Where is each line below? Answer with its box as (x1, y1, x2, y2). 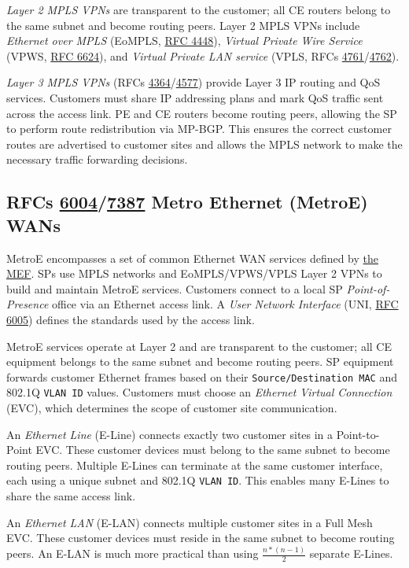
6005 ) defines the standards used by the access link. (6, 311, 255, 327)
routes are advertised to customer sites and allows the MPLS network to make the (6, 135, 403, 152)
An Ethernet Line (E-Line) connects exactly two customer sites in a (6, 426, 333, 442)
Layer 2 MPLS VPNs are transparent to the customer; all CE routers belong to (6, 2, 391, 17)
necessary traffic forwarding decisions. (6, 151, 188, 168)
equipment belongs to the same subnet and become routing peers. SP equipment (6, 353, 394, 370)
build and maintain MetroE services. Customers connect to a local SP (6, 280, 343, 297)
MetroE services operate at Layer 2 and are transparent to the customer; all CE (6, 337, 392, 354)
